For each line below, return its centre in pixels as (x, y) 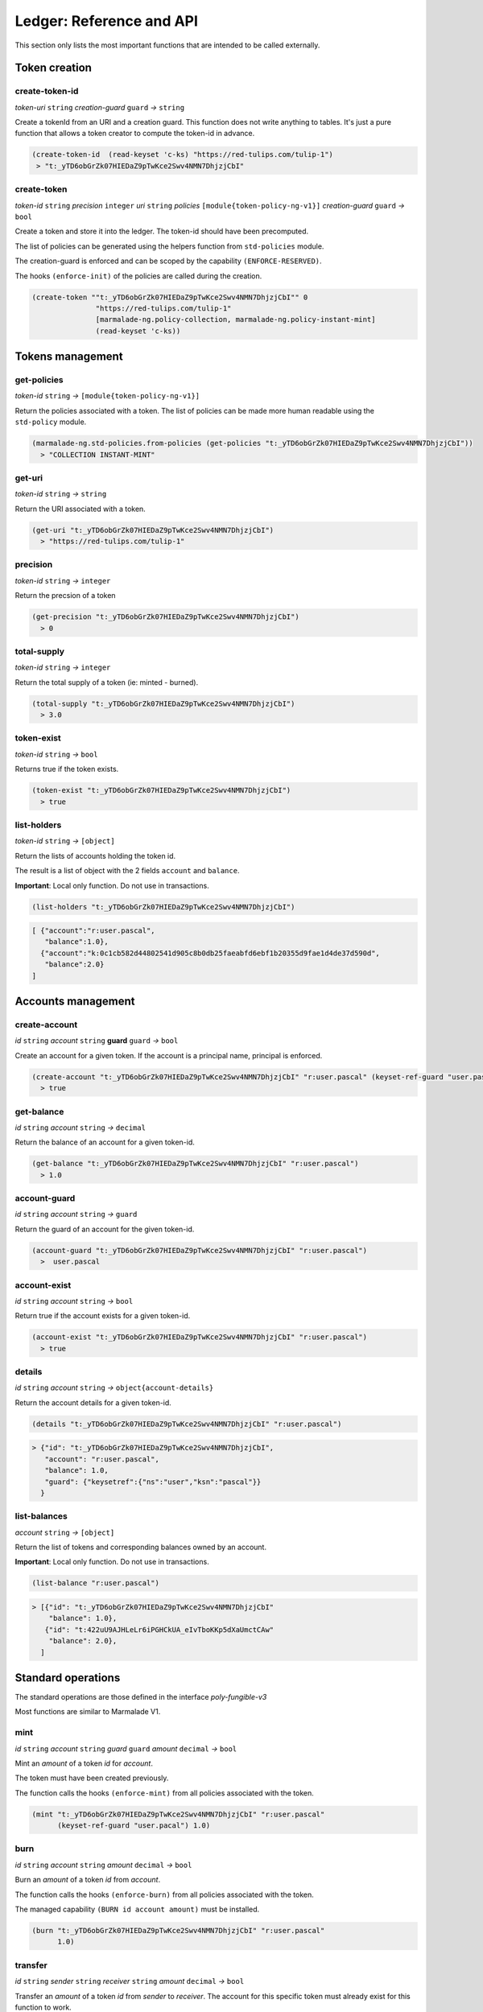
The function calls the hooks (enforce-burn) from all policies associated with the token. (164, 1894)
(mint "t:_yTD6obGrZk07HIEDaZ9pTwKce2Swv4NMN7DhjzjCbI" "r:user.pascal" (178, 1814)
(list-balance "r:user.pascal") (96, 1583)
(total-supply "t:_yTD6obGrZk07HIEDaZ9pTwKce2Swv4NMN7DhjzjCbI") (163, 703)
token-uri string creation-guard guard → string (100, 107)
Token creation (54, 68)
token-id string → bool (56, 754)
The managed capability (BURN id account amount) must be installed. (137, 1909)
